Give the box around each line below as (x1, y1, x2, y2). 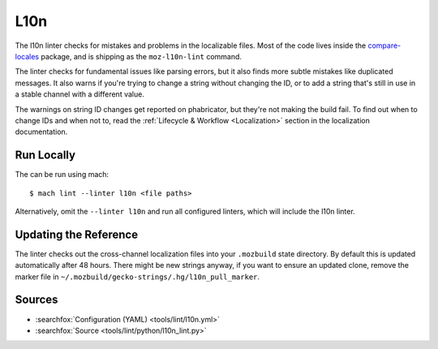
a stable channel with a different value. (15, 89, 145, 99)
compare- (367, 41, 401, 50)
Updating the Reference (15, 227, 138, 241)
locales (15, 51, 40, 61)
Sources (15, 293, 58, 307)
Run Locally (15, 149, 76, 162)
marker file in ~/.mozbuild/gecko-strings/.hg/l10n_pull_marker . (15, 272, 260, 282)
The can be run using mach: (15, 170, 109, 179)
